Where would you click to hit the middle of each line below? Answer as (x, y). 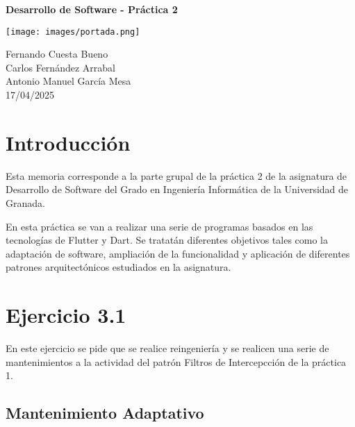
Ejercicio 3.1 (66, 315)
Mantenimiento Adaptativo (105, 413)
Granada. (25, 202)
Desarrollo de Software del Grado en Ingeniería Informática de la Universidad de (177, 189)
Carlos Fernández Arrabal (60, 67)
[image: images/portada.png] (73, 32)
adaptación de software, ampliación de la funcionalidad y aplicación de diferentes (178, 253)
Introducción (68, 142)
